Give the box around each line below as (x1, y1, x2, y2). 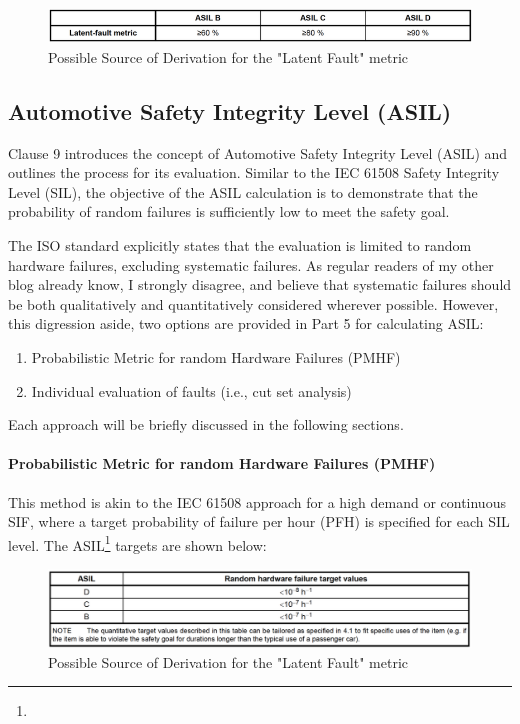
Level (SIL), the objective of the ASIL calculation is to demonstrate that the (8, 181, 478, 202)
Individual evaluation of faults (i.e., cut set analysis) (31, 380, 352, 401)
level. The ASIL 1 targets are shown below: (8, 531, 267, 555)
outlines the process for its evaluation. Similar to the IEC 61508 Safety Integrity (8, 162, 500, 183)
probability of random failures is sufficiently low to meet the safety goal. (8, 201, 450, 222)
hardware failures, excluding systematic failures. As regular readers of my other (8, 254, 494, 275)
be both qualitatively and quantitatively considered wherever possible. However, (8, 293, 499, 314)
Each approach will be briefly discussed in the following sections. (8, 414, 404, 435)
